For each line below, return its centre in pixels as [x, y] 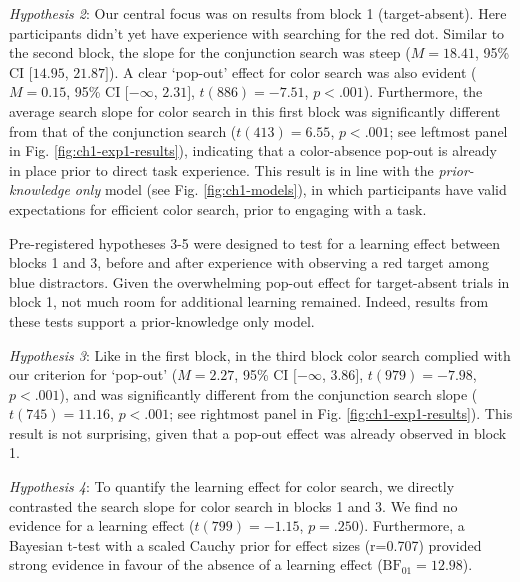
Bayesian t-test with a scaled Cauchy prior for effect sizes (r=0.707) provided [245, 544]
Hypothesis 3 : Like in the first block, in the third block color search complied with [260, 354]
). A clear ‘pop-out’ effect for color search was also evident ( [293, 71]
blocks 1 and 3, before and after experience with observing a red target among [249, 262]
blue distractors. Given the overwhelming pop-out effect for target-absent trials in [259, 281]
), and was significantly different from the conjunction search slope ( [268, 393]
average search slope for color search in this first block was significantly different [255, 110]
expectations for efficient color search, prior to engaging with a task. [218, 208]
